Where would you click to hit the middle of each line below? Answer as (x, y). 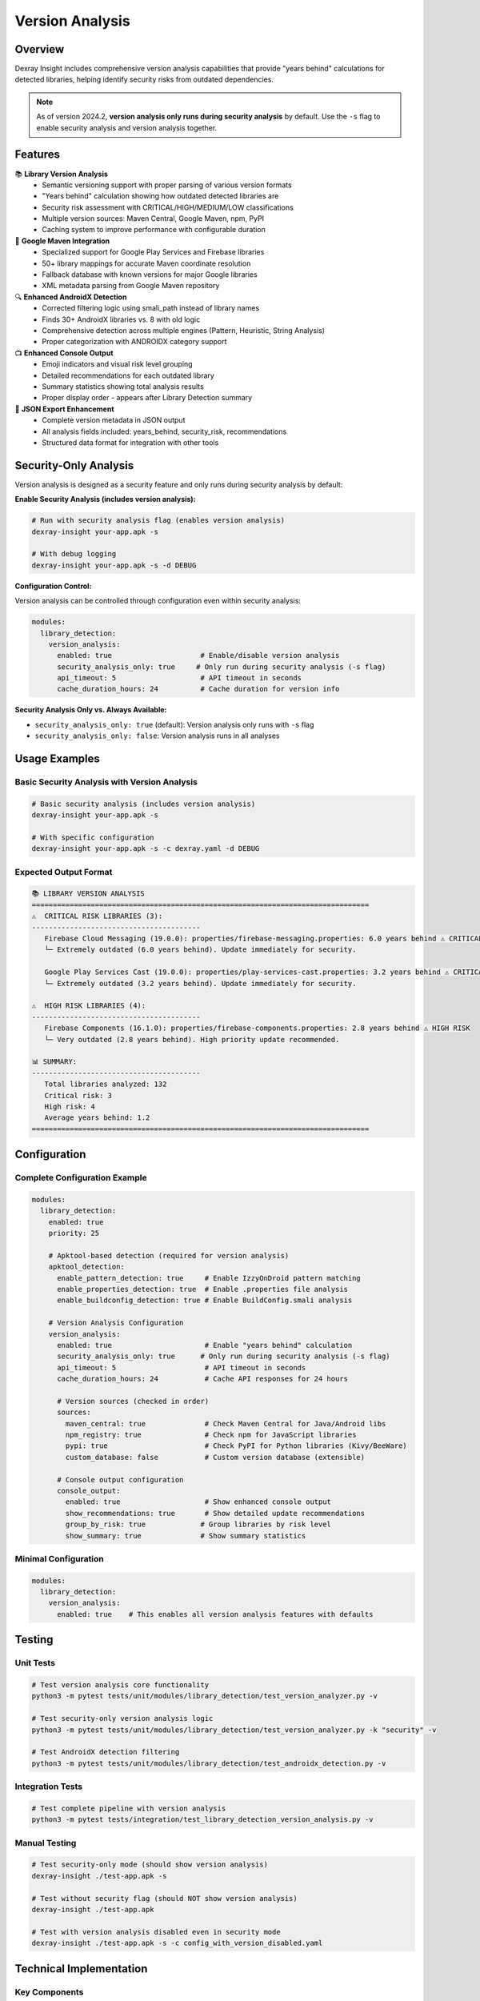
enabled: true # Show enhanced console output (198, 1502)
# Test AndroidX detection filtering (106, 1752)
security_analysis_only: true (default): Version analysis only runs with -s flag (174, 724)
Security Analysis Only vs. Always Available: (91, 710)
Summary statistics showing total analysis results (123, 386)
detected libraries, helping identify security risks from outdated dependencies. (144, 79)
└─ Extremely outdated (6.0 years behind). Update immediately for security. (200, 950)
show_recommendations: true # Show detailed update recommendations (215, 1513)
